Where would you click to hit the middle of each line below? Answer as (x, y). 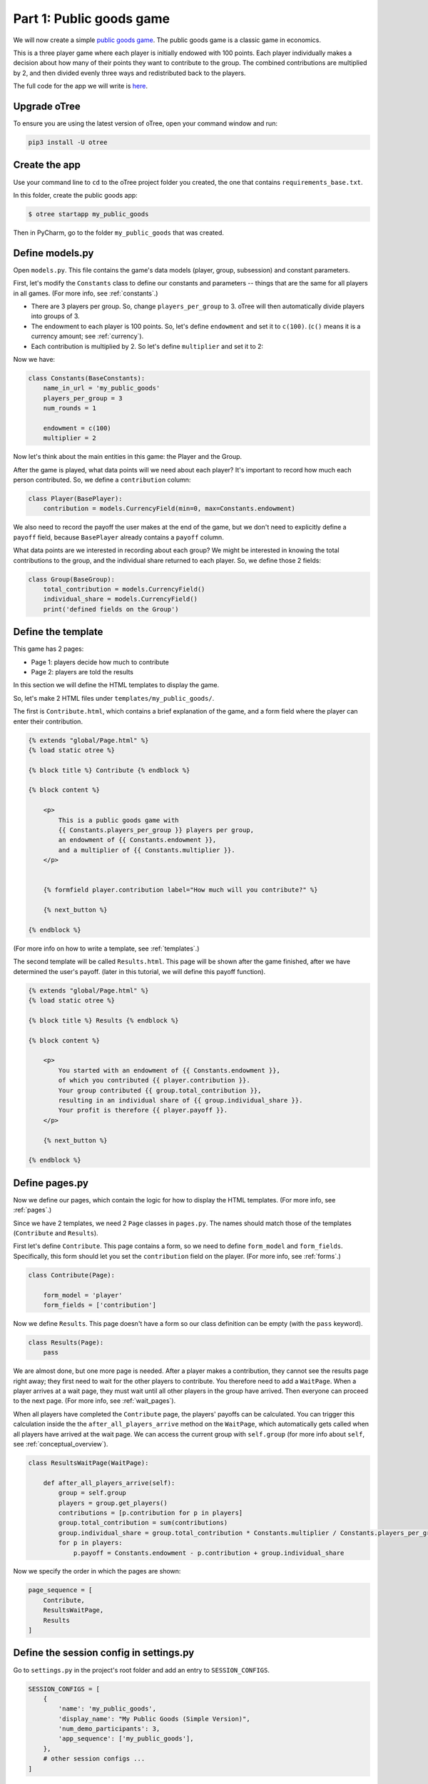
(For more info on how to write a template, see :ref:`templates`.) (106, 948)
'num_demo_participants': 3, (109, 1729)
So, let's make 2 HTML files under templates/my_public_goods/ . (114, 698)
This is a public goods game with (118, 820)
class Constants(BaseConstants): (87, 378)
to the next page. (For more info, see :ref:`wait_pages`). (95, 1401)
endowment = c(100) (77, 428)
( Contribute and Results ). (56, 1233)
